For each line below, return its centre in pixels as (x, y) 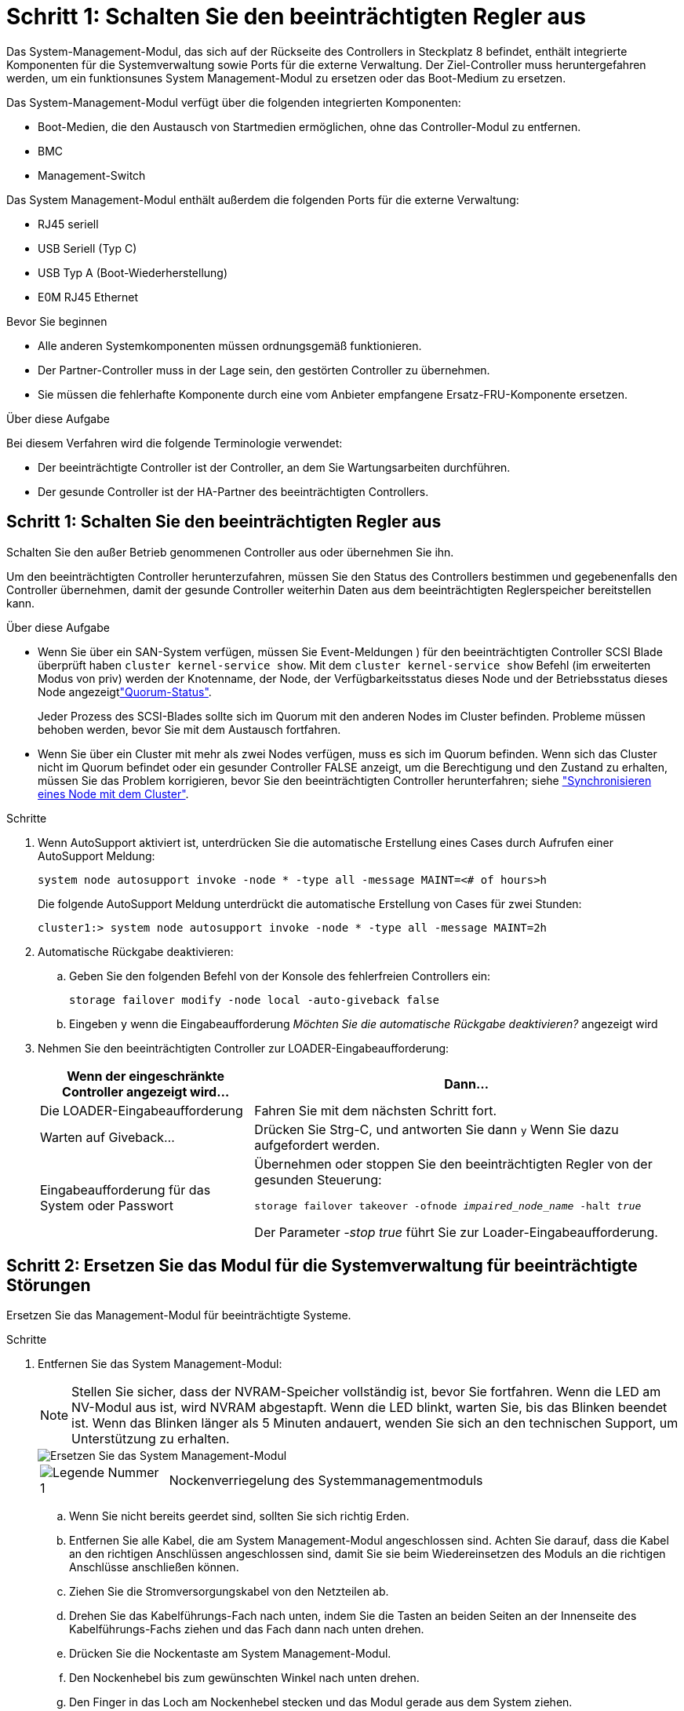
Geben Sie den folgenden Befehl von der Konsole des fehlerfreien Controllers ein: (280, 976)
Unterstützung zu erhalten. (151, 1439)
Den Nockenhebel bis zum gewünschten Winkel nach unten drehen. (244, 1678)
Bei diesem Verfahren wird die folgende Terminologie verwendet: (175, 443)
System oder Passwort (107, 1206)
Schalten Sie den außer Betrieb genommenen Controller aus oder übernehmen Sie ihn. (230, 552)
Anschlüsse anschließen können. (154, 1567)
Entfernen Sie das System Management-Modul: (160, 1364)
